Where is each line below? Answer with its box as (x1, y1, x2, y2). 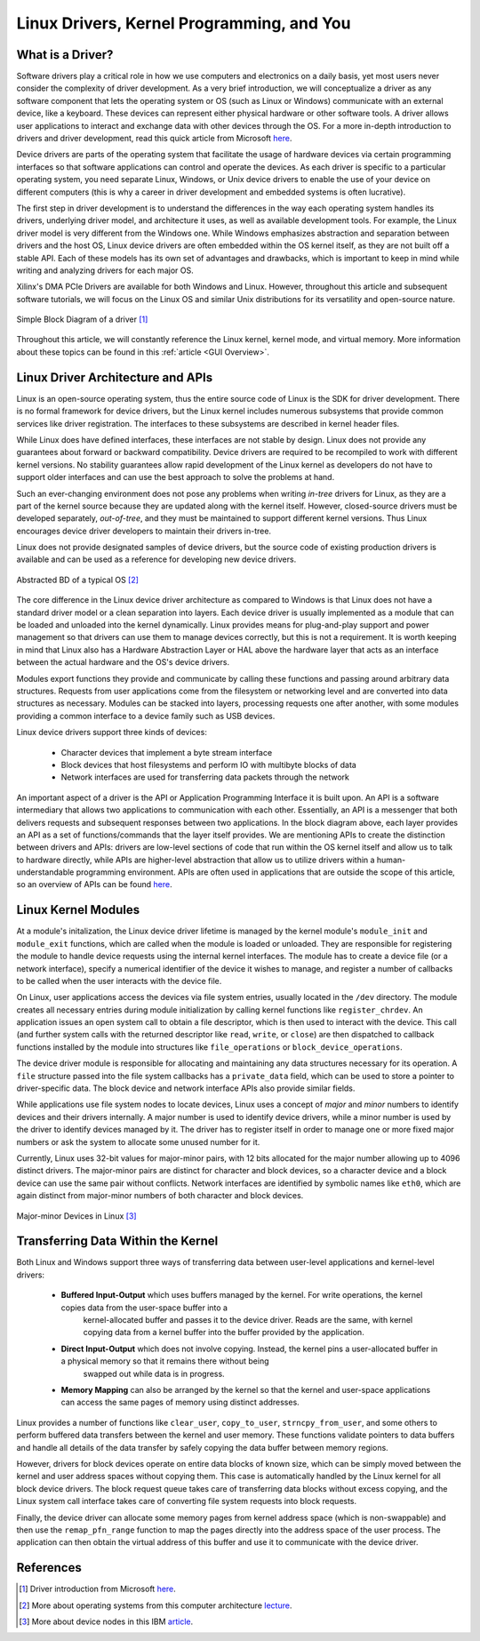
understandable (16, 867, 75, 877)
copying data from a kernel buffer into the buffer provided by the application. (83, 1327, 364, 1338)
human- (376, 854, 406, 865)
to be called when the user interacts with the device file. (16, 975, 222, 986)
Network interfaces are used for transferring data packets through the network (60, 772, 350, 782)
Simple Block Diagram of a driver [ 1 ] (16, 314, 148, 324)
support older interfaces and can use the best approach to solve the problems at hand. (16, 472, 335, 483)
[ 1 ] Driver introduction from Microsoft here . (19, 1583, 177, 1595)
